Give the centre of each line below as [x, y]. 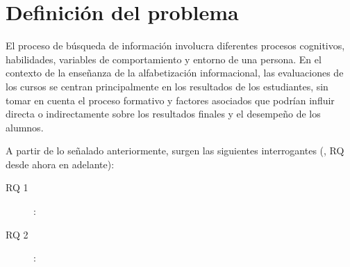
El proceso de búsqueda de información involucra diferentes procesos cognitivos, [175, 46]
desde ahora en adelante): [60, 164]
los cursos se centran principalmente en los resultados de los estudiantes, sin [167, 86]
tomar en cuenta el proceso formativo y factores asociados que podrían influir [170, 100]
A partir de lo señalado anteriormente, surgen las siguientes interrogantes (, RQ [175, 151]
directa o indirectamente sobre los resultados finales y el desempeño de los [163, 114]
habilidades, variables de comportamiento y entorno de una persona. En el [164, 59]
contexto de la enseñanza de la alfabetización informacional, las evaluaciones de [175, 73]
